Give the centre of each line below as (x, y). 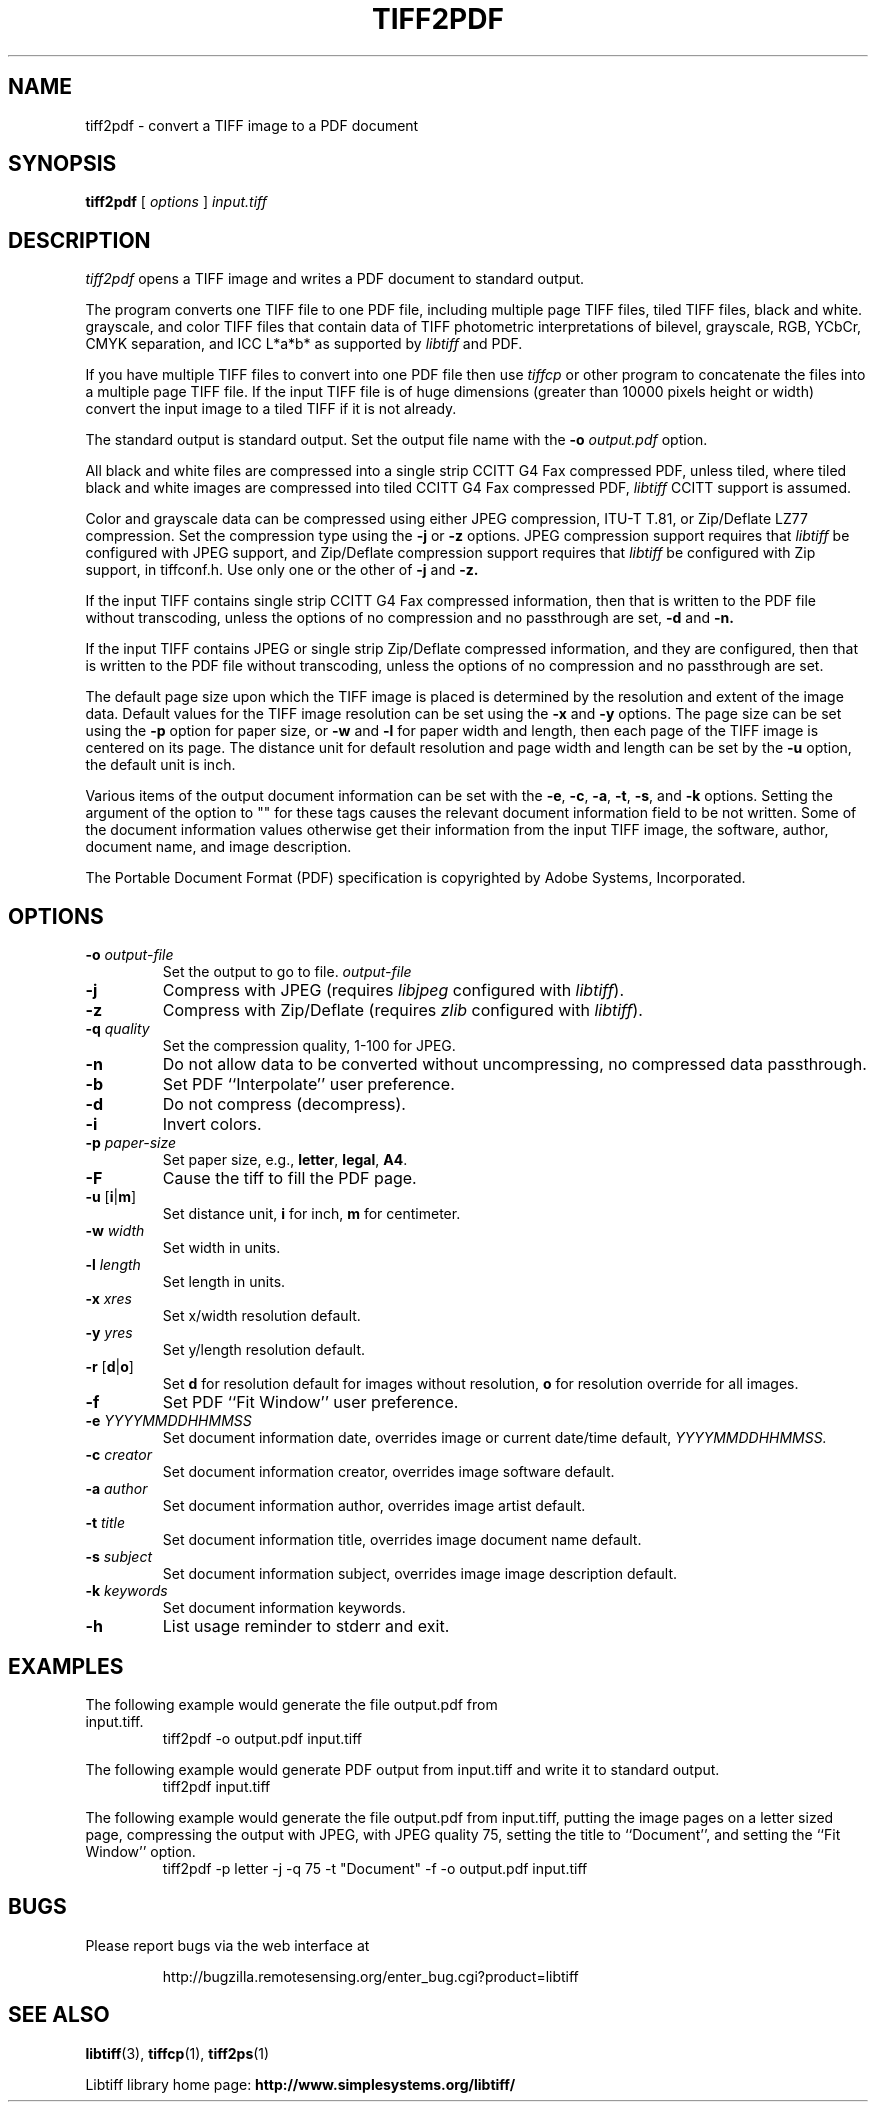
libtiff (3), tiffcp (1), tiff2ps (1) (177, 2053)
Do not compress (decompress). (284, 1104)
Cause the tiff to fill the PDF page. (289, 1178)
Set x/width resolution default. (261, 1316)
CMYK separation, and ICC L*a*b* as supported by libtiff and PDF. (304, 344)
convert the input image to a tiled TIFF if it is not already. (271, 409)
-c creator (118, 1455)
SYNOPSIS (62, 164)
